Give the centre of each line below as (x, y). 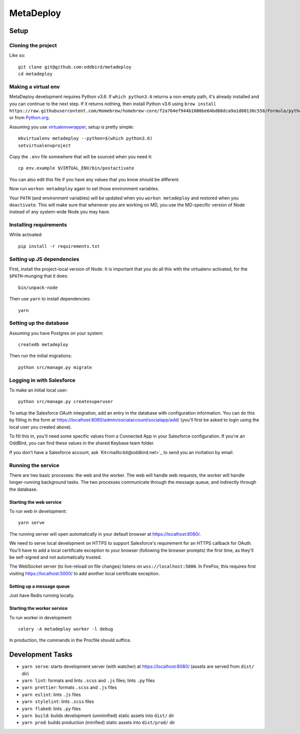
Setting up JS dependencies (44, 259)
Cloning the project (33, 45)
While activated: (26, 235)
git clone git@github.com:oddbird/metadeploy (75, 67)
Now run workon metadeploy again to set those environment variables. (84, 189)
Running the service (34, 465)
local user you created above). (40, 427)
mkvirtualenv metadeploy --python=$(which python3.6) (85, 138)
